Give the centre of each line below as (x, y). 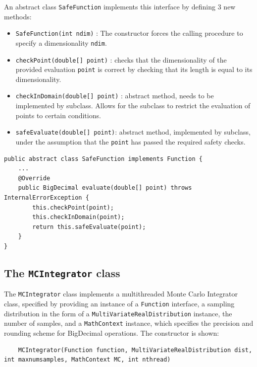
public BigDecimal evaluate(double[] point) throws (105, 188)
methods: (18, 16)
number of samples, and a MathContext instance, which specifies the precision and (129, 323)
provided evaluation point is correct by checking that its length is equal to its (134, 69)
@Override (34, 178)
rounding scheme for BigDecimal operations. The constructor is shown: (112, 332)
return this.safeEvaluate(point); (89, 227)
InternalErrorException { (47, 198)
